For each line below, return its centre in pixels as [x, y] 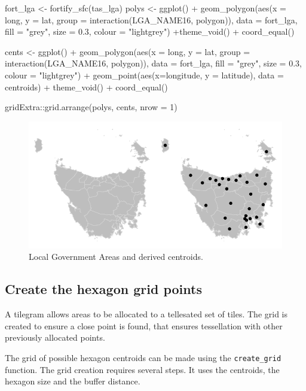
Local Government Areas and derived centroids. [116, 257]
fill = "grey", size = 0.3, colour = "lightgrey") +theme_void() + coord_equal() [150, 31]
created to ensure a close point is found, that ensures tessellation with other [144, 325]
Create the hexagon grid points [103, 289]
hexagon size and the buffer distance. [73, 381]
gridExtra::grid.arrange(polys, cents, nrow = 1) [91, 107]
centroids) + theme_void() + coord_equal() [86, 87]
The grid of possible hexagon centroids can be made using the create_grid [143, 357]
